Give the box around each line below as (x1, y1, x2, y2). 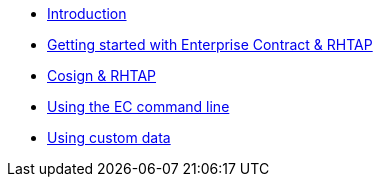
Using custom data (47, 129, 171, 146)
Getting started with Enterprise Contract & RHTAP (47, 36, 373, 53)
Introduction (47, 5, 127, 22)
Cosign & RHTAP (47, 67, 157, 84)
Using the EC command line (47, 98, 230, 115)
